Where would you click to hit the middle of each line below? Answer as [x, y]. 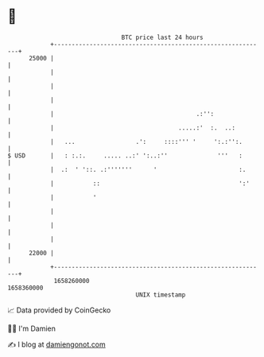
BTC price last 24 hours [162, 37]
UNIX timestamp [161, 295]
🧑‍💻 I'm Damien [32, 328]
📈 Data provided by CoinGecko [59, 310]
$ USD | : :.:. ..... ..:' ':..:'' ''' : [125, 155]
